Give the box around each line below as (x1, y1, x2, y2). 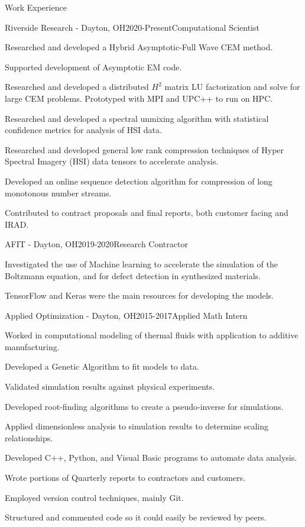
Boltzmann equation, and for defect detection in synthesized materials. (5, 269, 261, 282)
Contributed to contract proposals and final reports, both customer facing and (5, 206, 288, 219)
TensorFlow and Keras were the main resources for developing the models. (5, 289, 274, 302)
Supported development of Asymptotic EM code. (5, 60, 182, 73)
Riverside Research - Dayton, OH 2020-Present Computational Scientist (5, 21, 259, 33)
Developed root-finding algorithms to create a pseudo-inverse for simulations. (5, 400, 284, 412)
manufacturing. (5, 340, 60, 353)
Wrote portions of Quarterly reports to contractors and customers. (5, 471, 246, 484)
